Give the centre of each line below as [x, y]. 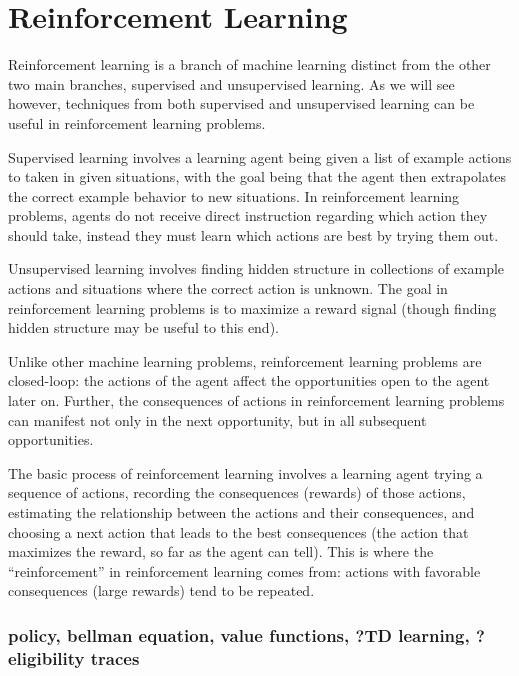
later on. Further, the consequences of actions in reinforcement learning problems [256, 400]
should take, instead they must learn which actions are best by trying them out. [253, 234]
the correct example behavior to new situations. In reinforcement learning [234, 195]
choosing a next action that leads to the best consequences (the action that [238, 531]
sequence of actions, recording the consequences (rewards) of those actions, [237, 492]
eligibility [46, 657]
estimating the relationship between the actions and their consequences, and [241, 512]
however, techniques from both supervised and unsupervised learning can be [241, 103]
